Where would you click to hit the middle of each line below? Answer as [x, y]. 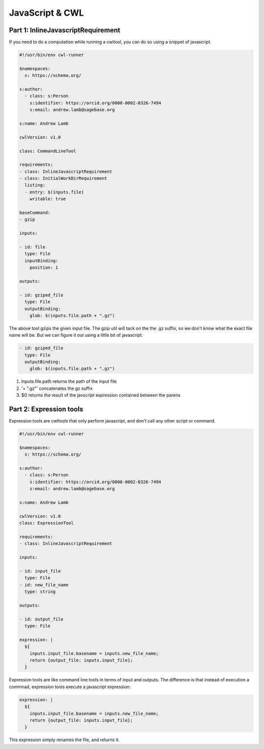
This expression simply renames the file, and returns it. [64, 740]
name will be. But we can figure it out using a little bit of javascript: [76, 335]
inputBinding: [42, 261]
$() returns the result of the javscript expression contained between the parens [101, 395]
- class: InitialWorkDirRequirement [63, 178]
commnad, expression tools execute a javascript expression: [70, 687]
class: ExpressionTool [46, 523]
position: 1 [44, 268]
